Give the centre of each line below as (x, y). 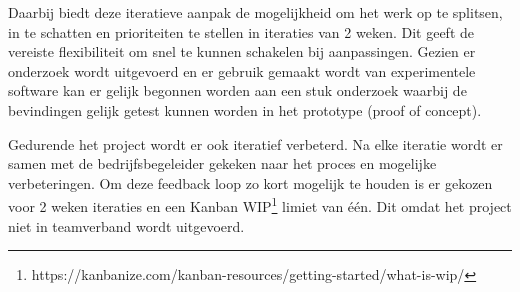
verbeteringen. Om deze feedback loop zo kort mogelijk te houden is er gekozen (250, 182)
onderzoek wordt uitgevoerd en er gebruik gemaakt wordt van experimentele (242, 70)
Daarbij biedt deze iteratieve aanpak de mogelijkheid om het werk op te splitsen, (255, 12)
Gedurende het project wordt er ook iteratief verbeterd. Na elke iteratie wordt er (255, 143)
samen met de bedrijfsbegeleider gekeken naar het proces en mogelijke (222, 163)
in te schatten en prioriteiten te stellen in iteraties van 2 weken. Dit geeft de (241, 31)
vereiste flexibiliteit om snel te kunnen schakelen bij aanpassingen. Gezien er (242, 51)
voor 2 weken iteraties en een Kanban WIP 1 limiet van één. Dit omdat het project (260, 204)
